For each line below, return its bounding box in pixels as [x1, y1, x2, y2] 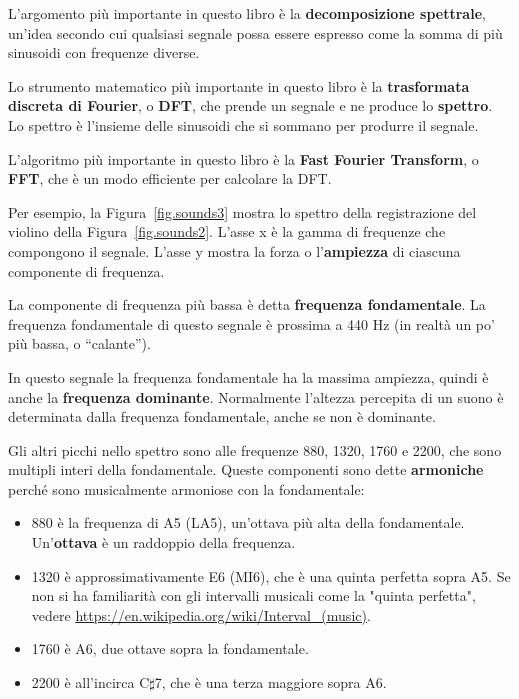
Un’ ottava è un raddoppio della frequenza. [31, 532, 296, 553]
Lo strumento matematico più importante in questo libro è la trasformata [8, 75, 470, 96]
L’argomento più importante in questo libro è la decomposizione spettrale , [8, 3, 486, 23]
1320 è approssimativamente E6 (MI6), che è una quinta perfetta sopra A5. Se [31, 565, 511, 586]
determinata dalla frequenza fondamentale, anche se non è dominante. [8, 406, 436, 427]
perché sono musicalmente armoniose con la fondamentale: [8, 478, 365, 499]
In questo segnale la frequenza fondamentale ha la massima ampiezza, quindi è [8, 366, 489, 387]
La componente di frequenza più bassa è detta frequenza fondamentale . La [8, 294, 486, 315]
